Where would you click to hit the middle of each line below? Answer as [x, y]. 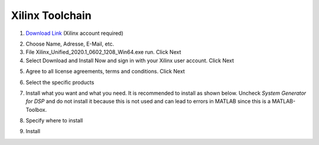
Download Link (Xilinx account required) [74, 33]
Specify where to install [54, 121]
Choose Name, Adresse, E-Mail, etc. [70, 44]
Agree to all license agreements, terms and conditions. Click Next [105, 72]
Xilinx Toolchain [51, 15]
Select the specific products [60, 82]
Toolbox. [36, 109]
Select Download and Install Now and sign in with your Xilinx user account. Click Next [130, 60]
